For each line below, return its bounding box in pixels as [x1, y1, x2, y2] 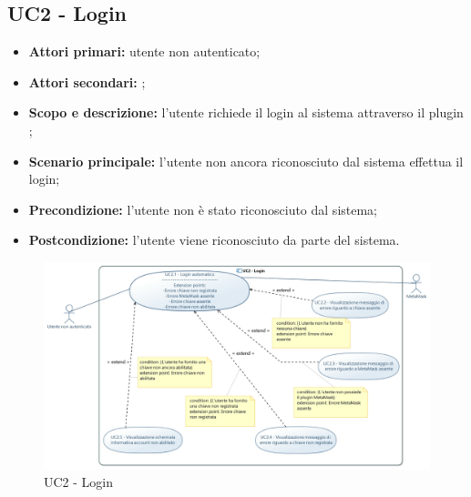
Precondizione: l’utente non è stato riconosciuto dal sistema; [28, 199, 378, 218]
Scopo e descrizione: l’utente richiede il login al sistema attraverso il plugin [28, 103, 464, 122]
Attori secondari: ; [28, 72, 146, 91]
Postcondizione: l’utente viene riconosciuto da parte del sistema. [28, 230, 400, 249]
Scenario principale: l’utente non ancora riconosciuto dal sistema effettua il [28, 151, 464, 170]
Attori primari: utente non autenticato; [28, 42, 261, 61]
